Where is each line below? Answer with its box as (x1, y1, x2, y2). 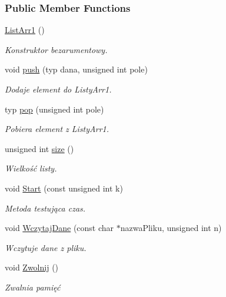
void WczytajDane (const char (5, 222, 114, 234)
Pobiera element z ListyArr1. (5, 123, 109, 135)
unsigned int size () (5, 142, 74, 154)
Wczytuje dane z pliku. (5, 241, 87, 253)
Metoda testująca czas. (5, 202, 86, 214)
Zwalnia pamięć (5, 280, 61, 293)
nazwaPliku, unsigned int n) (120, 222, 222, 234)
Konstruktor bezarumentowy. (5, 43, 108, 55)
